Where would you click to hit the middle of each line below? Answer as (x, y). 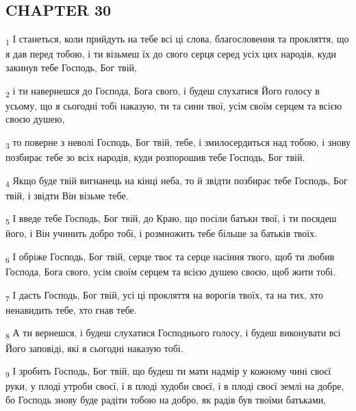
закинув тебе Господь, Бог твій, (71, 67)
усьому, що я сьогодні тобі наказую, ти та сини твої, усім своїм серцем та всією (174, 105)
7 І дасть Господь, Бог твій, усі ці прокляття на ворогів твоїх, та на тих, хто (165, 295)
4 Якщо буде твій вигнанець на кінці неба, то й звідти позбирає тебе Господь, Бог (177, 181)
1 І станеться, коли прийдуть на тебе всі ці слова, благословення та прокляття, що (177, 39)
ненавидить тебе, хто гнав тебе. (71, 309)
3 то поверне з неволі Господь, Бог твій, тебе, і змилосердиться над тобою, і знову (178, 142)
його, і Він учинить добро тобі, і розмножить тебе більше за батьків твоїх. (162, 233)
